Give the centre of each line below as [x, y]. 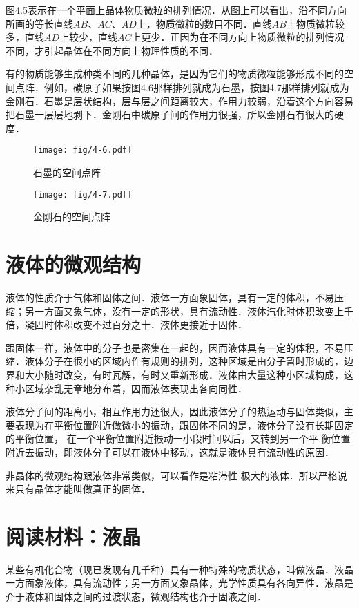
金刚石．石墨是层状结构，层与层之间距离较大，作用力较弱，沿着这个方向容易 [179, 101]
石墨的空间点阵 [67, 172]
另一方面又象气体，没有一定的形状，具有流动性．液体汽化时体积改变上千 [189, 311]
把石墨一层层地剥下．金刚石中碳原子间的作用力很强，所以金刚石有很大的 [170, 114]
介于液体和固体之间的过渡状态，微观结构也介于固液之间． [136, 596]
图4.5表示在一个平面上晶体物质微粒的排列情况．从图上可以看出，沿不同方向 [176, 10]
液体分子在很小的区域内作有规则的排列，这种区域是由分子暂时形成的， [184, 361]
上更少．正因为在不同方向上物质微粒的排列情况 [238, 37]
